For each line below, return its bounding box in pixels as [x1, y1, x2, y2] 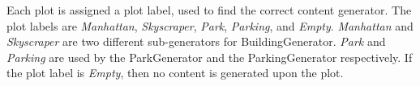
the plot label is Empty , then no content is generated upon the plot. [6, 64, 344, 81]
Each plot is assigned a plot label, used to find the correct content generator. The [6, 2, 412, 18]
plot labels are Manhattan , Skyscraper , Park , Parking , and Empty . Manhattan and [6, 17, 414, 34]
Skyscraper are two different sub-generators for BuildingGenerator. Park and [6, 33, 386, 50]
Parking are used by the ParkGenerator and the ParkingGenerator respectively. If [6, 48, 413, 65]
